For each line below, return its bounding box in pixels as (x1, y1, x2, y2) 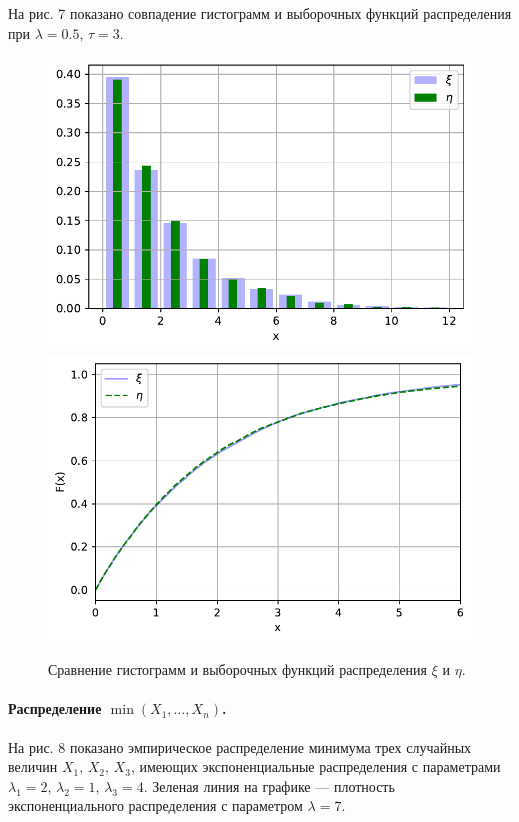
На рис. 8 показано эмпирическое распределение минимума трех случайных (8, 736, 472, 757)
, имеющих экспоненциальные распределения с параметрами (130, 756, 501, 777)
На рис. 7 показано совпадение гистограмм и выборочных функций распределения (8, 3, 512, 23)
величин (8, 756, 58, 777)
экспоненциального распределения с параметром (8, 795, 303, 816)
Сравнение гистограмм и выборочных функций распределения (48, 659, 428, 680)
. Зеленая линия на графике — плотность (143, 775, 395, 796)
